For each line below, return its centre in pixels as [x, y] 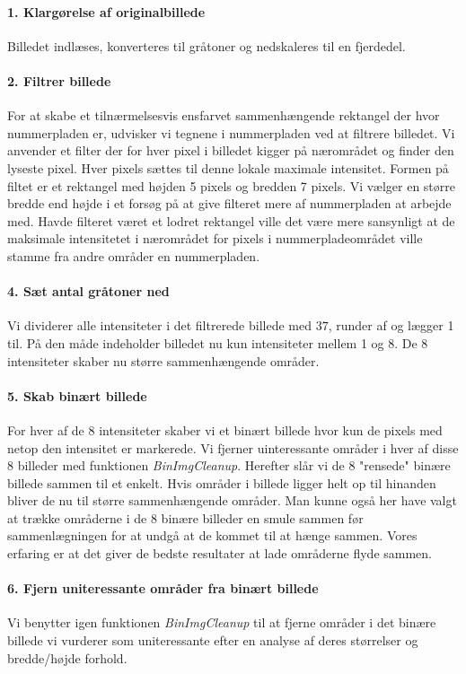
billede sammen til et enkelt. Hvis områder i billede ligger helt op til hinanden [222, 482]
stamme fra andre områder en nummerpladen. [134, 255]
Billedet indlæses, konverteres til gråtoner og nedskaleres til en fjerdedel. [207, 45]
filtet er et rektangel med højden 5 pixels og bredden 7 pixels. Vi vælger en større [231, 185]
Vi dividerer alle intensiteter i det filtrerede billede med [159, 325]
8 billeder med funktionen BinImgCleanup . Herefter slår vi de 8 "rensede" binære [229, 465]
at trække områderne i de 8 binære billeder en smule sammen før [185, 517]
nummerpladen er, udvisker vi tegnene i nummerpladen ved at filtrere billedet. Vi [231, 132]
